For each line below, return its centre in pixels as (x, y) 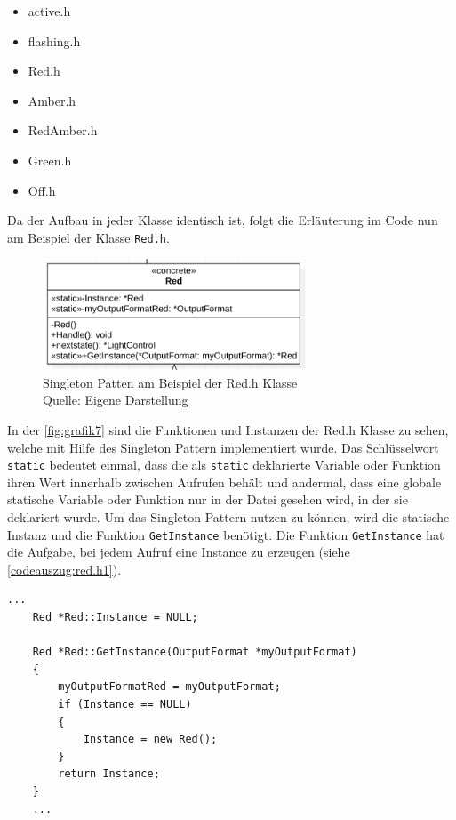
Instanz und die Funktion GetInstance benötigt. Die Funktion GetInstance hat (226, 534)
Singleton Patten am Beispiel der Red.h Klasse (170, 382)
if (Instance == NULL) (125, 704)
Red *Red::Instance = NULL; (115, 617)
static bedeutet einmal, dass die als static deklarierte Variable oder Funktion (224, 465)
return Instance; (109, 774)
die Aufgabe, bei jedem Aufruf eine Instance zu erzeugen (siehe (179, 552)
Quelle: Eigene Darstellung (116, 400)
